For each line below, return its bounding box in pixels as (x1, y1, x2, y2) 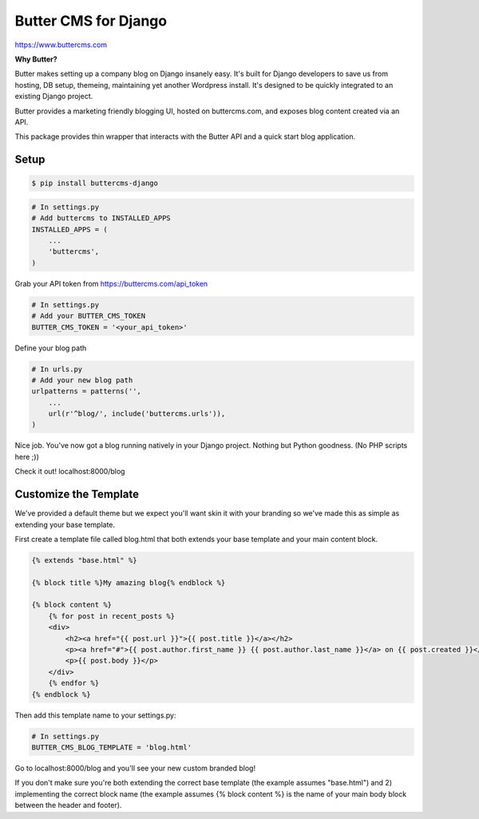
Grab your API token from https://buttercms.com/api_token (14, 279, 208, 288)
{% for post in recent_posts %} (48, 611, 176, 620)
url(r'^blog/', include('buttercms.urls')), (48, 409, 226, 418)
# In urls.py (31, 364, 83, 374)
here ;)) (14, 452, 40, 461)
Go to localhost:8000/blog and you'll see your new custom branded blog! (14, 763, 255, 773)
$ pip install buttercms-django (31, 179, 159, 188)
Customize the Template (14, 488, 140, 501)
